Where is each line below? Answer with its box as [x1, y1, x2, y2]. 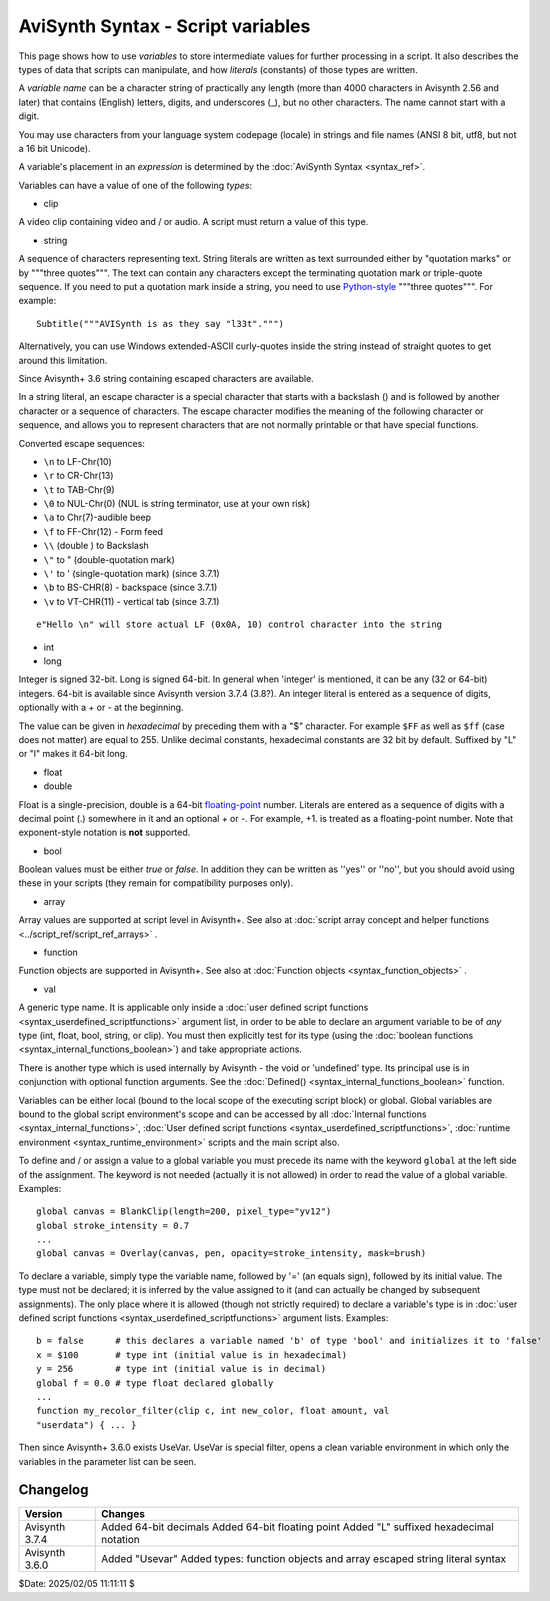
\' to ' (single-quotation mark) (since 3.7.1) [43, 568, 220, 580]
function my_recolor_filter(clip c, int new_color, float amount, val [36, 1405, 390, 1417]
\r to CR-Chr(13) [43, 470, 114, 482]
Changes [101, 1507, 145, 1521]
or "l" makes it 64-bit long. [18, 748, 129, 760]
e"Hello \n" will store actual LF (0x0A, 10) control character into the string [36, 619, 443, 630]
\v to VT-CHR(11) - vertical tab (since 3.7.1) [43, 595, 220, 607]
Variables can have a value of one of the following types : [18, 179, 253, 191]
